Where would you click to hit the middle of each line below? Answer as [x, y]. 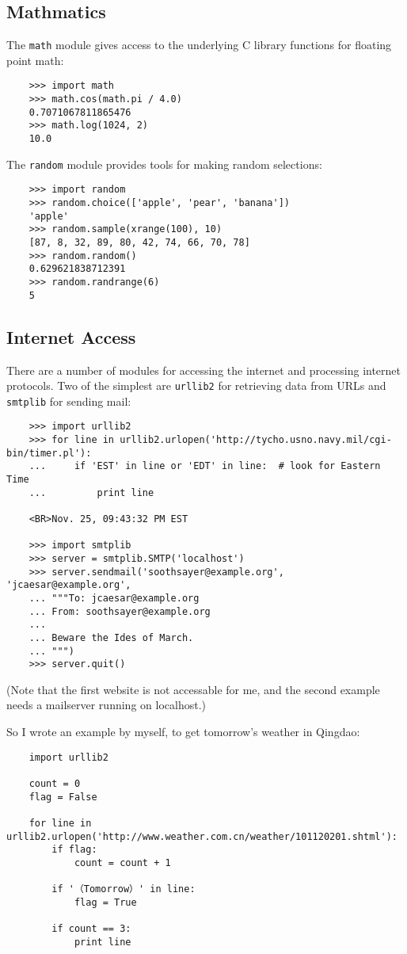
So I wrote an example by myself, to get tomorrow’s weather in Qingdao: [183, 732]
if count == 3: [91, 929]
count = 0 [55, 783]
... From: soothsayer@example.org [120, 611]
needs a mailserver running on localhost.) [106, 705]
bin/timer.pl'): [49, 453]
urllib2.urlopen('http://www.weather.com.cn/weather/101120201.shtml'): [202, 836]
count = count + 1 [122, 862]
